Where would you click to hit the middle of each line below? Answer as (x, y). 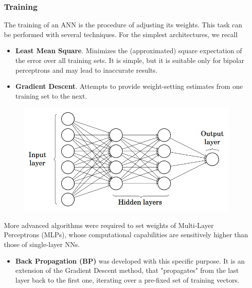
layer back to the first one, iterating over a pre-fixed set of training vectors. (127, 279)
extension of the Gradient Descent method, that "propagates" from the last (127, 270)
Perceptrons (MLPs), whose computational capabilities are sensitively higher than (126, 235)
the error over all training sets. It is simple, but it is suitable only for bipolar (130, 60)
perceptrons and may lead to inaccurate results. (86, 70)
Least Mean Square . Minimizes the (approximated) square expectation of (129, 51)
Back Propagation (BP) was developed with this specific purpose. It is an (130, 260)
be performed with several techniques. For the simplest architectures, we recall (121, 34)
